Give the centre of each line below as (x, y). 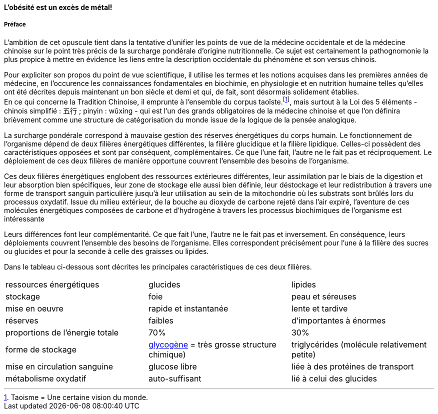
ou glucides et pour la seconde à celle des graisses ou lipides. (106, 251)
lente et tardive (319, 309)
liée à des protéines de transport (352, 367)
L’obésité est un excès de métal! (58, 7)
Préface (15, 25)
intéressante (24, 219)
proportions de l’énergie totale (62, 333)
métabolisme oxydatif (46, 379)
